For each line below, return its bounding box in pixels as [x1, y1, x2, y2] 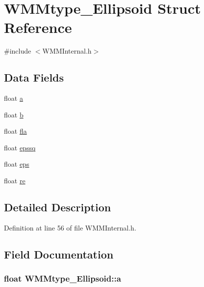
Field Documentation [4, 246, 114, 261]
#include [4, 46, 31, 56]
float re [4, 175, 25, 186]
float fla [4, 126, 27, 136]
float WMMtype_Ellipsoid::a [4, 272, 121, 285]
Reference [4, 17, 72, 37]
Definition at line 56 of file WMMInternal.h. [4, 222, 136, 232]
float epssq [4, 142, 36, 152]
